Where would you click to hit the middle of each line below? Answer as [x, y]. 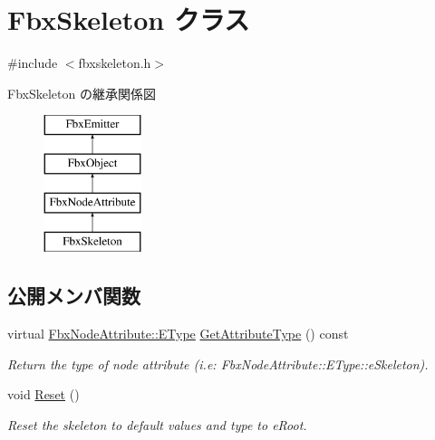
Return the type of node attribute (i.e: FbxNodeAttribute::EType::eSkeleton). [218, 363]
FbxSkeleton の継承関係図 [82, 93]
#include [33, 63]
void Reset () [43, 394]
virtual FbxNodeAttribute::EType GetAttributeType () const [178, 334]
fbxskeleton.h [115, 63]
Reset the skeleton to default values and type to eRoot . [157, 425]
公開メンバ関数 [74, 296]
